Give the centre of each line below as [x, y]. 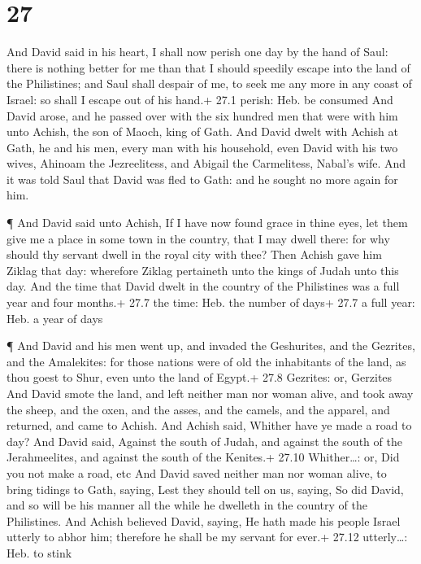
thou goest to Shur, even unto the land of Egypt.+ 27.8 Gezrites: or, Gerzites [200, 377]
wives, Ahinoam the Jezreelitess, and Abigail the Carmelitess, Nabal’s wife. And [206, 163]
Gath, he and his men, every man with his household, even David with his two [202, 147]
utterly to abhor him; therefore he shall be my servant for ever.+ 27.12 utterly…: [207, 537]
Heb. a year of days [55, 318]
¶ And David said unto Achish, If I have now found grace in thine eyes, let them [207, 223]
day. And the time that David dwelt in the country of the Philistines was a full [203, 286]
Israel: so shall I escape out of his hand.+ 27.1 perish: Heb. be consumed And [200, 99]
